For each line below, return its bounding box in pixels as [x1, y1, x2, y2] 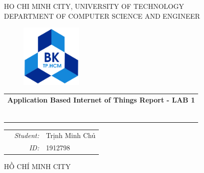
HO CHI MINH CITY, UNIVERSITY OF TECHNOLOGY [4, 1, 184, 11]
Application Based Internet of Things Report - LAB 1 [7, 94, 195, 104]
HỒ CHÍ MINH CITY [4, 161, 71, 172]
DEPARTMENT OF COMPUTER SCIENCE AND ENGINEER [4, 10, 200, 21]
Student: [14, 130, 39, 140]
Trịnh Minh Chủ [46, 130, 96, 140]
